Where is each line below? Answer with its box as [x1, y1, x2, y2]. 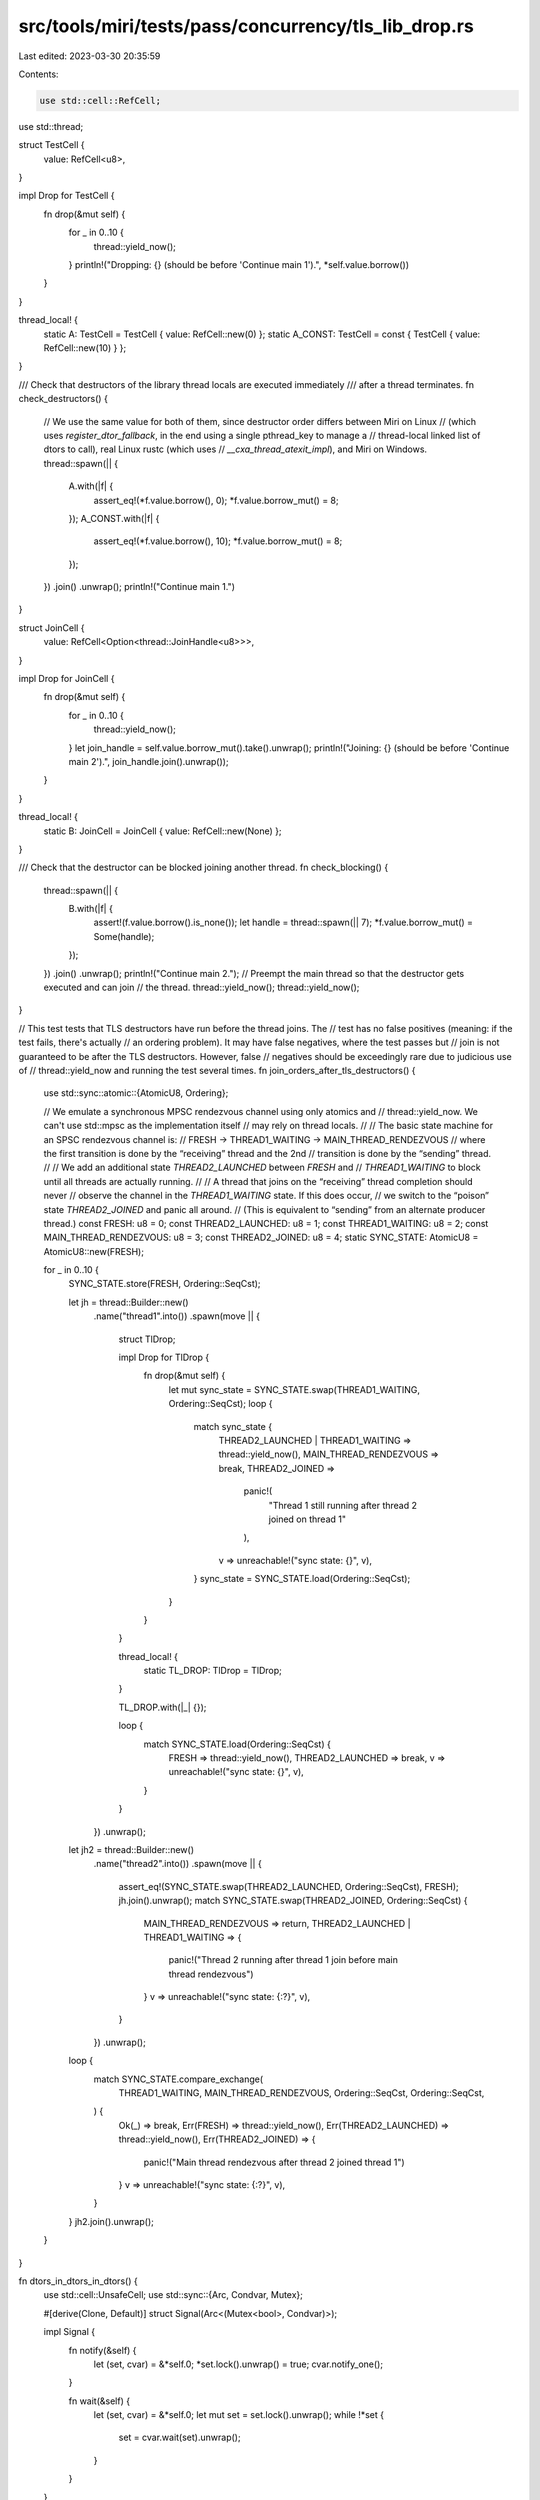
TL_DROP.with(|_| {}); [118, 1701, 207, 1713]
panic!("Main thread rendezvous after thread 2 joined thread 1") [143, 2156, 405, 2168]
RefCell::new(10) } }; [43, 341, 127, 354]
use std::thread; [18, 120, 84, 132]
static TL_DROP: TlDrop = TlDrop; [143, 1665, 282, 1677]
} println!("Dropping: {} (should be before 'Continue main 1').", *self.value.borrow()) [68, 259, 410, 271]
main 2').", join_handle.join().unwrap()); [68, 755, 229, 767]
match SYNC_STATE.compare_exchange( [93, 2073, 264, 2085]
